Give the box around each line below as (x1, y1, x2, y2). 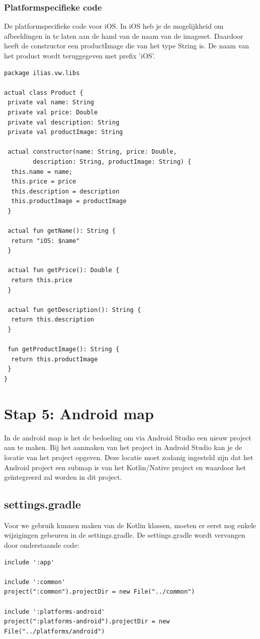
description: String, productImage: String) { (33, 158, 192, 165)
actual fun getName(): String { (8, 227, 116, 235)
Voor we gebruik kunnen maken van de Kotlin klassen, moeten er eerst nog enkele (4, 520, 256, 530)
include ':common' (4, 578, 65, 586)
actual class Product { (4, 89, 83, 96)
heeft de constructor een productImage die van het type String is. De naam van (4, 40, 249, 51)
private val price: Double (8, 108, 98, 116)
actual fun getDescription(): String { (8, 306, 141, 313)
